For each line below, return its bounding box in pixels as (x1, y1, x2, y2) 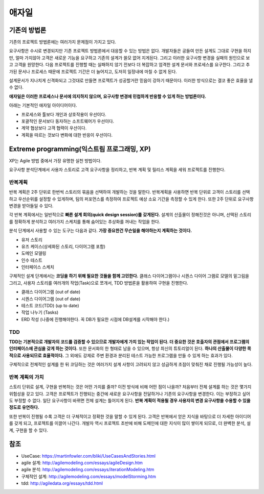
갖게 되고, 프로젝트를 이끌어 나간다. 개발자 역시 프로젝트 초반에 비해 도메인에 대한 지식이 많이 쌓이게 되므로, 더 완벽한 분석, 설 (14, 420, 251, 426)
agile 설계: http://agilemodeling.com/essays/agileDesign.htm (21, 460, 143, 466)
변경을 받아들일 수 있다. (9, 202, 54, 208)
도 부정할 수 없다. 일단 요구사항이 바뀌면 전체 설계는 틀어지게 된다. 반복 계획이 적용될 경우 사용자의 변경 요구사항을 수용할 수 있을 (9, 397, 251, 404)
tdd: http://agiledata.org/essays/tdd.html (21, 480, 103, 486)
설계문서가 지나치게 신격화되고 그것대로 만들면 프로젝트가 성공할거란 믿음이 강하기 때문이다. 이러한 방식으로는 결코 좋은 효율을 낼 (9, 77, 253, 83)
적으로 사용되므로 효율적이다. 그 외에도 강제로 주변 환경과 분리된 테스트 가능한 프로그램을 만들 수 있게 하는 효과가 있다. (9, 352, 233, 358)
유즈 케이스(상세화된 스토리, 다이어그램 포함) (21, 243, 106, 249)
